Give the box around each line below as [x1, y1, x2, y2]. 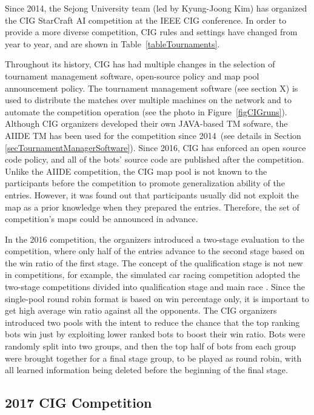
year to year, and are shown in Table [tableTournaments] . [5, 37, 220, 50]
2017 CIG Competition [5, 393, 152, 412]
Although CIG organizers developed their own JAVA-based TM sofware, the [5, 117, 288, 130]
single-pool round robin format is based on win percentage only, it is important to [5, 292, 309, 305]
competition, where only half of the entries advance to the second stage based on [5, 245, 305, 257]
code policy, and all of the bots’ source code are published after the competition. [5, 153, 304, 166]
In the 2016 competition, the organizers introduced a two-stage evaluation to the [5, 232, 304, 245]
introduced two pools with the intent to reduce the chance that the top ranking [5, 315, 300, 328]
